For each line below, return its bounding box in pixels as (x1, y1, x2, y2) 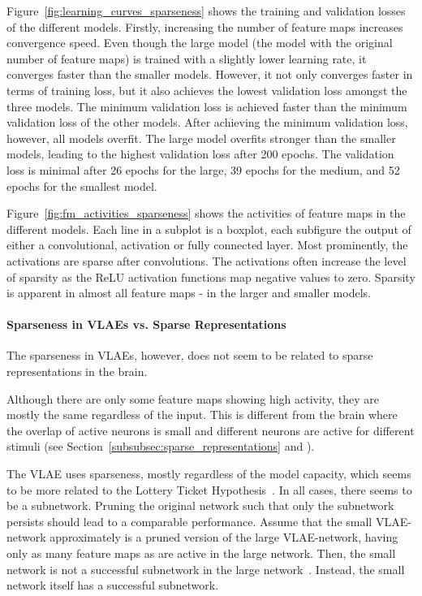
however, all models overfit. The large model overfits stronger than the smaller (6, 129, 396, 146)
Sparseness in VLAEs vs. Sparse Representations (6, 316, 286, 333)
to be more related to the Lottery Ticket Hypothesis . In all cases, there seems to (6, 481, 412, 498)
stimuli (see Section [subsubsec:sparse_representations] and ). (6, 438, 315, 455)
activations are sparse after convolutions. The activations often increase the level (6, 252, 407, 269)
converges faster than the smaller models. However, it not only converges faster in (6, 66, 413, 83)
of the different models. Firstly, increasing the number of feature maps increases (6, 18, 403, 35)
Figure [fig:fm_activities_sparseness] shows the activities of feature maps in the (6, 205, 406, 222)
